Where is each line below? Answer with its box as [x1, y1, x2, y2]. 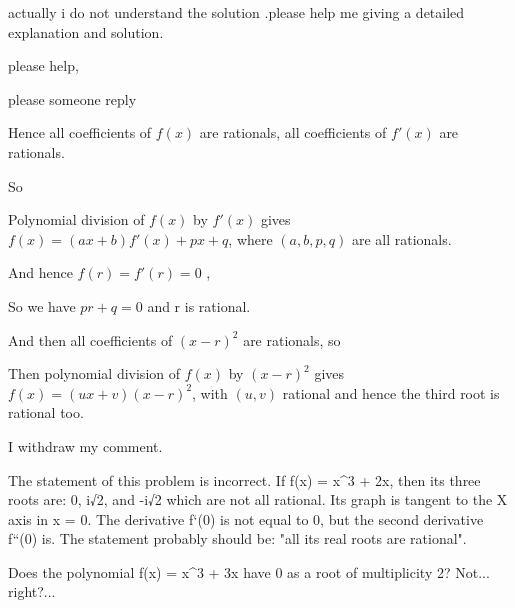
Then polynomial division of [8, 363, 181, 384]
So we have [8, 295, 76, 316]
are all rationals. [351, 228, 452, 249]
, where [228, 228, 273, 249]
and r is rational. [147, 295, 251, 316]
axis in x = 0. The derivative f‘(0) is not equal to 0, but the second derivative [8, 508, 484, 529]
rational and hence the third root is [282, 382, 500, 403]
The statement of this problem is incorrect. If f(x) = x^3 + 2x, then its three [8, 469, 481, 490]
